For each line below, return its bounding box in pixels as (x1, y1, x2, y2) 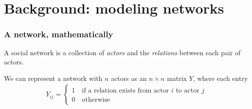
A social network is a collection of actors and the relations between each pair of (4, 47, 241, 57)
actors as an (111, 73, 147, 83)
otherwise (82, 96, 110, 104)
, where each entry (193, 73, 248, 83)
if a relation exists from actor (82, 87, 169, 94)
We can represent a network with (4, 73, 103, 83)
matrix (167, 73, 187, 83)
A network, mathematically (4, 28, 113, 40)
